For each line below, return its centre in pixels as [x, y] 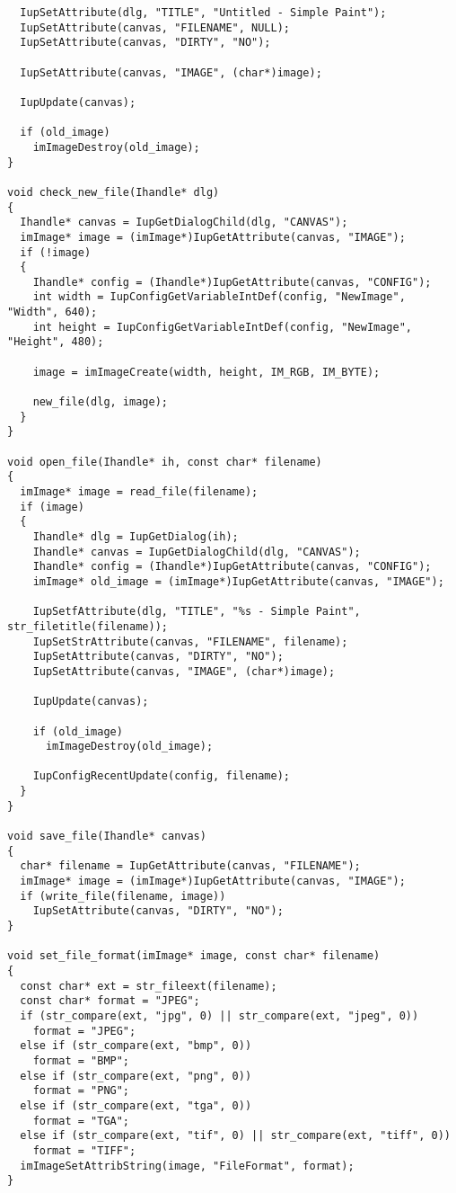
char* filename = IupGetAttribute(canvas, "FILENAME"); [190, 866]
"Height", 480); [56, 342]
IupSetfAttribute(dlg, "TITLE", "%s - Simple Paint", [197, 612]
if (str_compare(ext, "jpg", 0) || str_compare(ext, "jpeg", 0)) [219, 1015]
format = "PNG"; [81, 1091]
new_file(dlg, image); [100, 402]
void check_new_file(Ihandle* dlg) [114, 192]
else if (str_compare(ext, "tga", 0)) [136, 1105]
